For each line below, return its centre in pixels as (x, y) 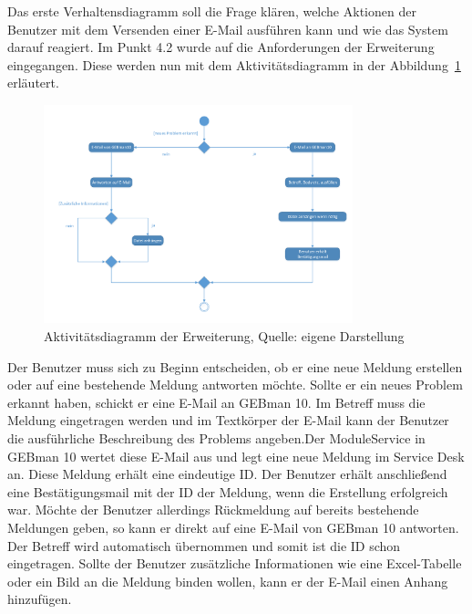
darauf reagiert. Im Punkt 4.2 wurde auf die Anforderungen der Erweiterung (221, 47)
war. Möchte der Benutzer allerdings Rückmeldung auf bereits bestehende (213, 510)
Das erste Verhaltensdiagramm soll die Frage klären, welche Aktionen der (212, 11)
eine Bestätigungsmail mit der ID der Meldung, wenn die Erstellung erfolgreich (228, 491)
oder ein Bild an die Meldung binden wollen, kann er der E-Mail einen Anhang (228, 581)
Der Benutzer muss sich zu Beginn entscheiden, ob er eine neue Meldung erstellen (235, 366)
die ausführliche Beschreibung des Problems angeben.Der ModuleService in (216, 438)
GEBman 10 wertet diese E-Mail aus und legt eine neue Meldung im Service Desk (236, 456)
